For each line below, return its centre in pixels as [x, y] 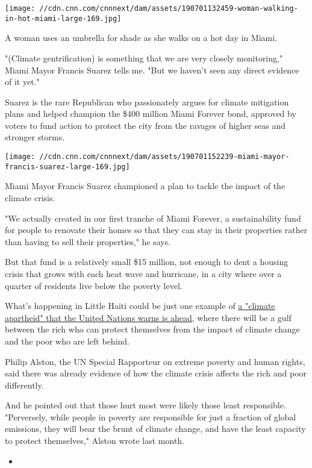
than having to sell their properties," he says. [88, 241]
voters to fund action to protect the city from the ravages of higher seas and [145, 125]
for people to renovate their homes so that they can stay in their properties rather [156, 230]
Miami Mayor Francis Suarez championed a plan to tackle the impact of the [145, 186]
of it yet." [22, 82]
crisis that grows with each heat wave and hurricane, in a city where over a [143, 273]
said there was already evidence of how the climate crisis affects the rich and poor [156, 373]
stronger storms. [35, 137]
